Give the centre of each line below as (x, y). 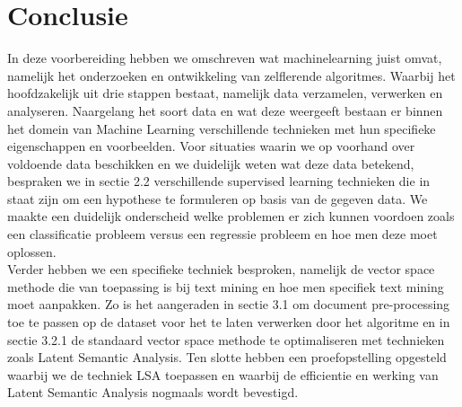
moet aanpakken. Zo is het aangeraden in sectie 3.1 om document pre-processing (229, 304)
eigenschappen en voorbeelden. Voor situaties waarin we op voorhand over (211, 146)
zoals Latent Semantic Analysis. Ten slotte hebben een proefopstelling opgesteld (227, 357)
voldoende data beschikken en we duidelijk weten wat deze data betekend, (211, 163)
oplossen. (32, 251)
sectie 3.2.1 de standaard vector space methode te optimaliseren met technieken (226, 339)
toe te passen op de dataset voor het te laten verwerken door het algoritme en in (229, 322)
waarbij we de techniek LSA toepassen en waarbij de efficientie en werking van (223, 374)
